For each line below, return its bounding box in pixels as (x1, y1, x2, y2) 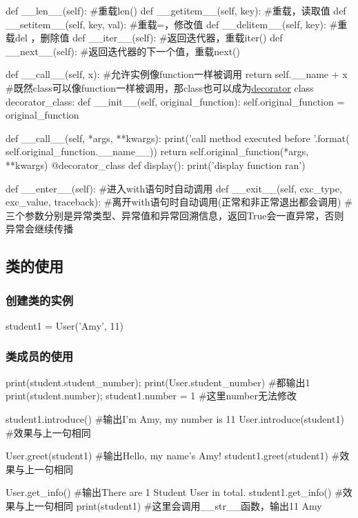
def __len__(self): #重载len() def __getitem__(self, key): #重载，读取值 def (6, 3, 346, 17)
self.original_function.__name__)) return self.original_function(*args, (6, 144, 309, 159)
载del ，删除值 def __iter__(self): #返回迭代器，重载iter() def (6, 30, 283, 45)
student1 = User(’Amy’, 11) (6, 318, 123, 332)
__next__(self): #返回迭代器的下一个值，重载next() (6, 43, 240, 58)
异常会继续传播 (6, 221, 73, 236)
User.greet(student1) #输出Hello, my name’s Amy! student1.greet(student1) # (6, 448, 340, 463)
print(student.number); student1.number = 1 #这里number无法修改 (6, 388, 297, 403)
